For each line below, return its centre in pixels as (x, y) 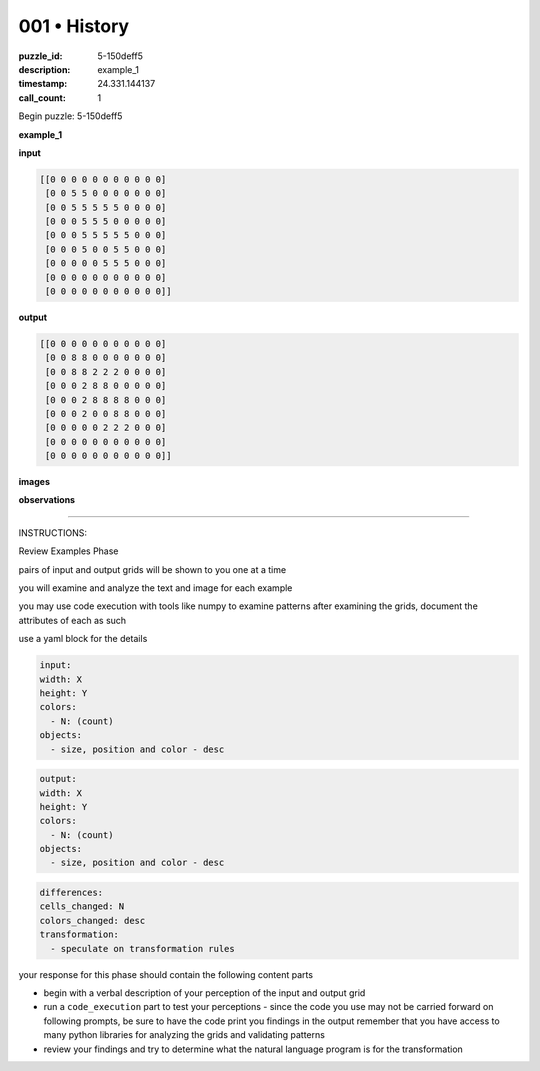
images (34, 482)
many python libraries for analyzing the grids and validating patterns (184, 1035)
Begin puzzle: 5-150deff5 (70, 116)
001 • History (74, 26)
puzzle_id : (40, 56)
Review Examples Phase (68, 551)
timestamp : (43, 84)
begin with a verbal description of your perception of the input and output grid (204, 992)
